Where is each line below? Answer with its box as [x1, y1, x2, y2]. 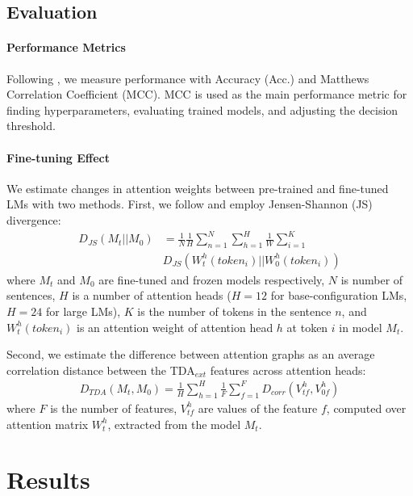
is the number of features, [50, 399, 177, 416]
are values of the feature [198, 399, 318, 416]
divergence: [6, 211, 61, 228]
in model [339, 318, 382, 335]
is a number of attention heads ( [72, 287, 232, 304]
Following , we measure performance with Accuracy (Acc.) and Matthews [6, 69, 369, 86]
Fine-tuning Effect [6, 149, 111, 166]
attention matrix [6, 415, 89, 432]
